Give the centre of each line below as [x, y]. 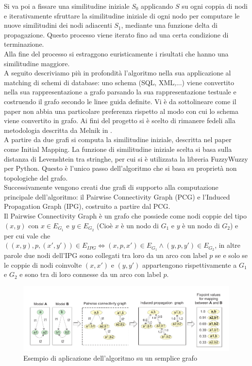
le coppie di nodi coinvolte [43, 265]
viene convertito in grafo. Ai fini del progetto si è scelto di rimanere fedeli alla [120, 120]
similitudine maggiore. [37, 63]
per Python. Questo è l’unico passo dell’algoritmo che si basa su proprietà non [120, 168]
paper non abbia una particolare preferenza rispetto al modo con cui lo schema [121, 111]
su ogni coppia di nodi [215, 6]
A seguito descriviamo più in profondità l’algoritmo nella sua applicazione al [118, 73]
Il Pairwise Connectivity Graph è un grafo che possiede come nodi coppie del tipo [125, 216]
